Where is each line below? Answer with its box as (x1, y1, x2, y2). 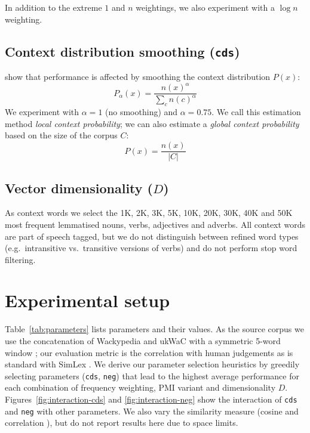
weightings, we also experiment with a (136, 1, 275, 13)
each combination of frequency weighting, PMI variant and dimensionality (5, 381, 276, 394)
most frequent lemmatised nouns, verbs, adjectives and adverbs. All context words (5, 218, 306, 230)
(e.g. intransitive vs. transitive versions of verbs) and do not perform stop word (5, 242, 297, 254)
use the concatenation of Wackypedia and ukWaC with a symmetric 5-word (5, 335, 281, 347)
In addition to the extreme (5, 1, 102, 13)
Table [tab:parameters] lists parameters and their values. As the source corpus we (5, 323, 304, 335)
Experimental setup (5, 288, 170, 313)
